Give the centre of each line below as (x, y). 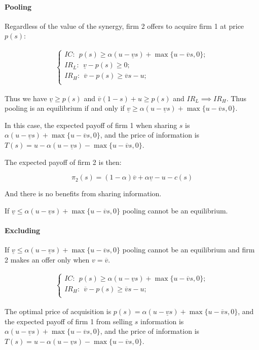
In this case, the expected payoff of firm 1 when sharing (91, 125)
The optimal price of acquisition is (58, 311)
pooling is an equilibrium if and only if (65, 108)
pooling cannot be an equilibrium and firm (189, 250)
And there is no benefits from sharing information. (83, 193)
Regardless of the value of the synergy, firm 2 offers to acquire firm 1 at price (124, 26)
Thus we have (26, 98)
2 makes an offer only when (47, 259)
